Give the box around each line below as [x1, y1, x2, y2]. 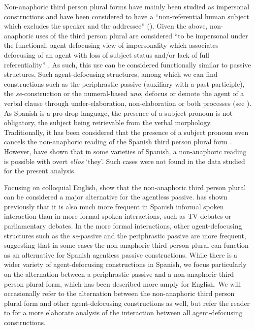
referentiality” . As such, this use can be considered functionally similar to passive [4, 59, 251, 69]
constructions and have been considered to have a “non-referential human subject [4, 11, 249, 21]
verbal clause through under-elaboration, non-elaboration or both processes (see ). [4, 98, 252, 108]
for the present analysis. [4, 165, 76, 176]
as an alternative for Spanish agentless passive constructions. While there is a [4, 249, 238, 260]
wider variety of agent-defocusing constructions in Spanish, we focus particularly [4, 259, 247, 269]
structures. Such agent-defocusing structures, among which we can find [4, 69, 218, 79]
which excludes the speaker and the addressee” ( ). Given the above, [4, 21, 208, 31]
